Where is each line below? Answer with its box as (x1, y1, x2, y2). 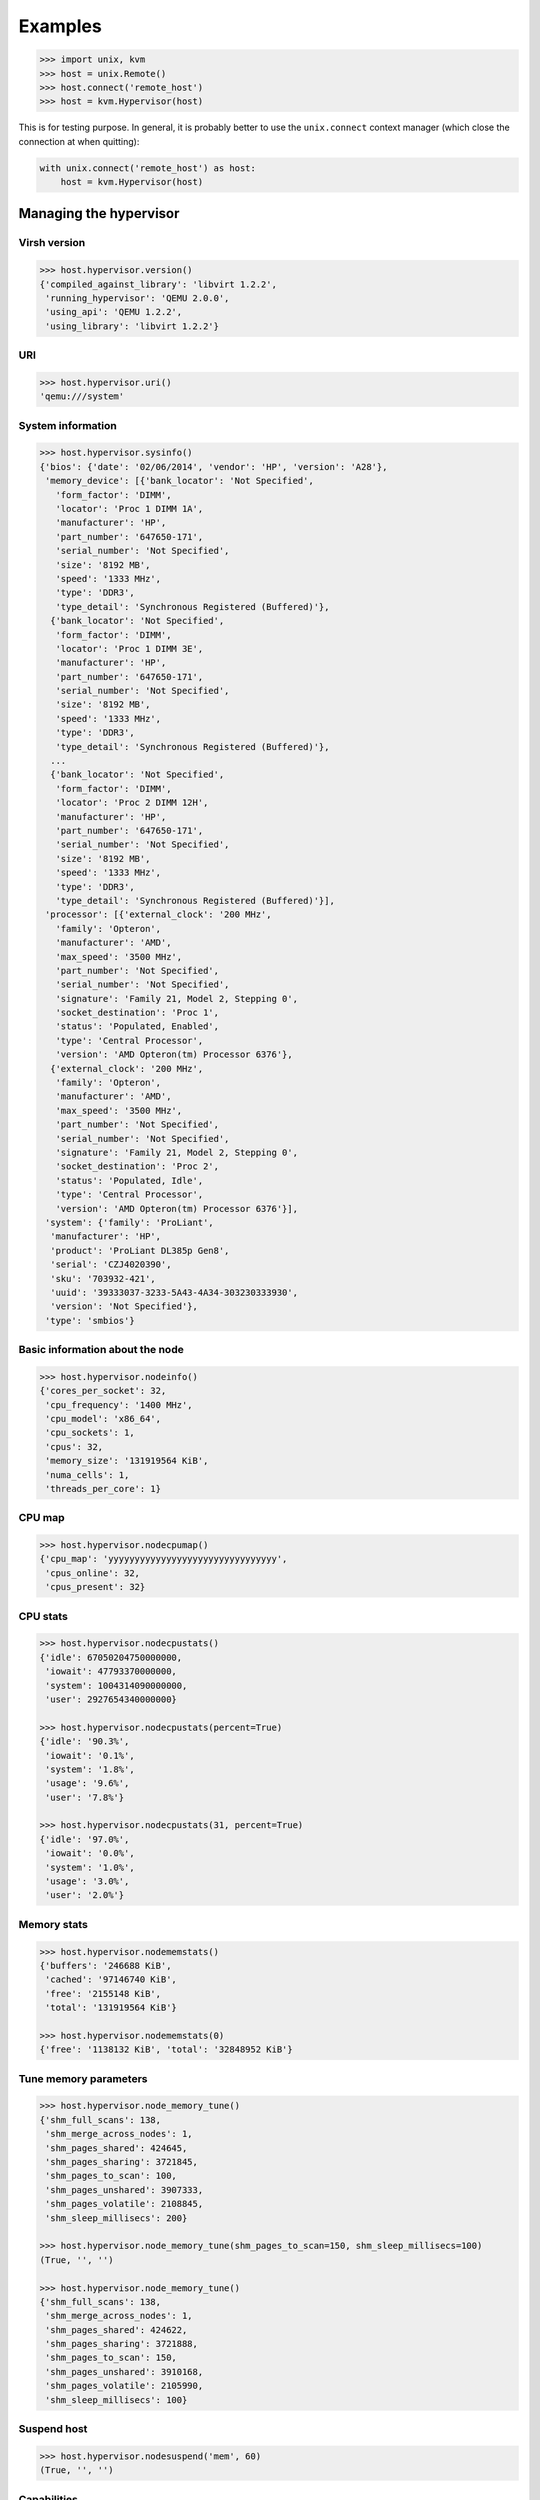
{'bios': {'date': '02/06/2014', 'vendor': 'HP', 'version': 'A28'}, (39, 461, 388, 472)
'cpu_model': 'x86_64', (45, 1413, 162, 1424)
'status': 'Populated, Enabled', (55, 1021, 220, 1032)
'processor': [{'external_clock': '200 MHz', (45, 909, 272, 920)
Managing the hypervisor (18, 205, 180, 222)
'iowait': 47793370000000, (45, 1666, 177, 1677)
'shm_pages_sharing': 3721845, (45, 2156, 199, 2167)
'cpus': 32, (45, 1441, 104, 1452)
